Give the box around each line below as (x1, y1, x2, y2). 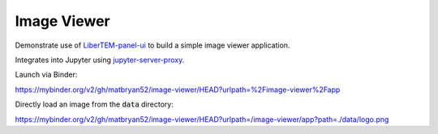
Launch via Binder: (15, 69, 78, 80)
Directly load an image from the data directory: (15, 99, 174, 109)
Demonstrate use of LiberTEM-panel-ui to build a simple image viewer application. (15, 40, 290, 50)
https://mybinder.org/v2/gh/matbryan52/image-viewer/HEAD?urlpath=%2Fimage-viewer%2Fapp (15, 85, 341, 94)
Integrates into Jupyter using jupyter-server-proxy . (15, 55, 185, 65)
